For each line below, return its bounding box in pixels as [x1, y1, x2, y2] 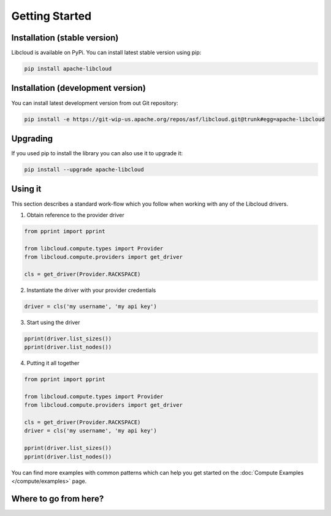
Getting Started [11, 9, 92, 23]
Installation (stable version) [11, 33, 119, 43]
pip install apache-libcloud [24, 65, 112, 72]
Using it [11, 184, 42, 194]
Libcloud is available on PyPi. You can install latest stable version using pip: [11, 49, 202, 56]
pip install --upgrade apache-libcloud [24, 166, 144, 173]
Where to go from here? [11, 493, 104, 504]
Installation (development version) [11, 83, 146, 93]
